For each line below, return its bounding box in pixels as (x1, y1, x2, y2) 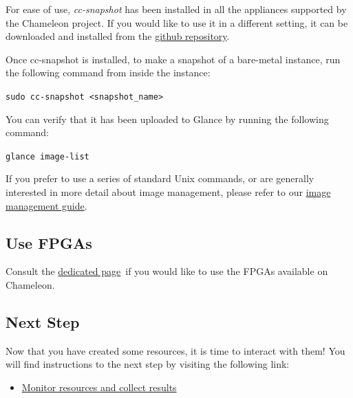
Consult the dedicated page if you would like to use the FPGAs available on (6, 264, 328, 278)
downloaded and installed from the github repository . (6, 29, 230, 43)
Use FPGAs (6, 232, 92, 253)
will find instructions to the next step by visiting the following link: (6, 357, 290, 371)
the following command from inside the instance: (6, 65, 211, 80)
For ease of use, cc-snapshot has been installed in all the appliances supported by (6, 2, 347, 16)
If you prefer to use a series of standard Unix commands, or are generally (6, 171, 314, 186)
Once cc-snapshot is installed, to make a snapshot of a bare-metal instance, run (6, 52, 341, 66)
